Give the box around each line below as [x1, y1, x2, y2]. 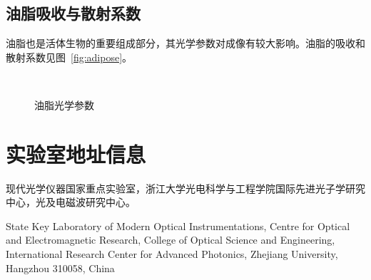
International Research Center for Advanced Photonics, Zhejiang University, [6, 247, 338, 261]
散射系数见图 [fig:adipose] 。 [6, 49, 133, 64]
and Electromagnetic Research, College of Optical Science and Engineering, [6, 232, 335, 247]
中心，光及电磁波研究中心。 [6, 195, 136, 209]
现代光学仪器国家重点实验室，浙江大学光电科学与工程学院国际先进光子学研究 [6, 180, 365, 195]
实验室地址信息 [6, 139, 146, 168]
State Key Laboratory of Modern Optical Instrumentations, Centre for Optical [6, 218, 350, 233]
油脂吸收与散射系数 [6, 2, 141, 24]
